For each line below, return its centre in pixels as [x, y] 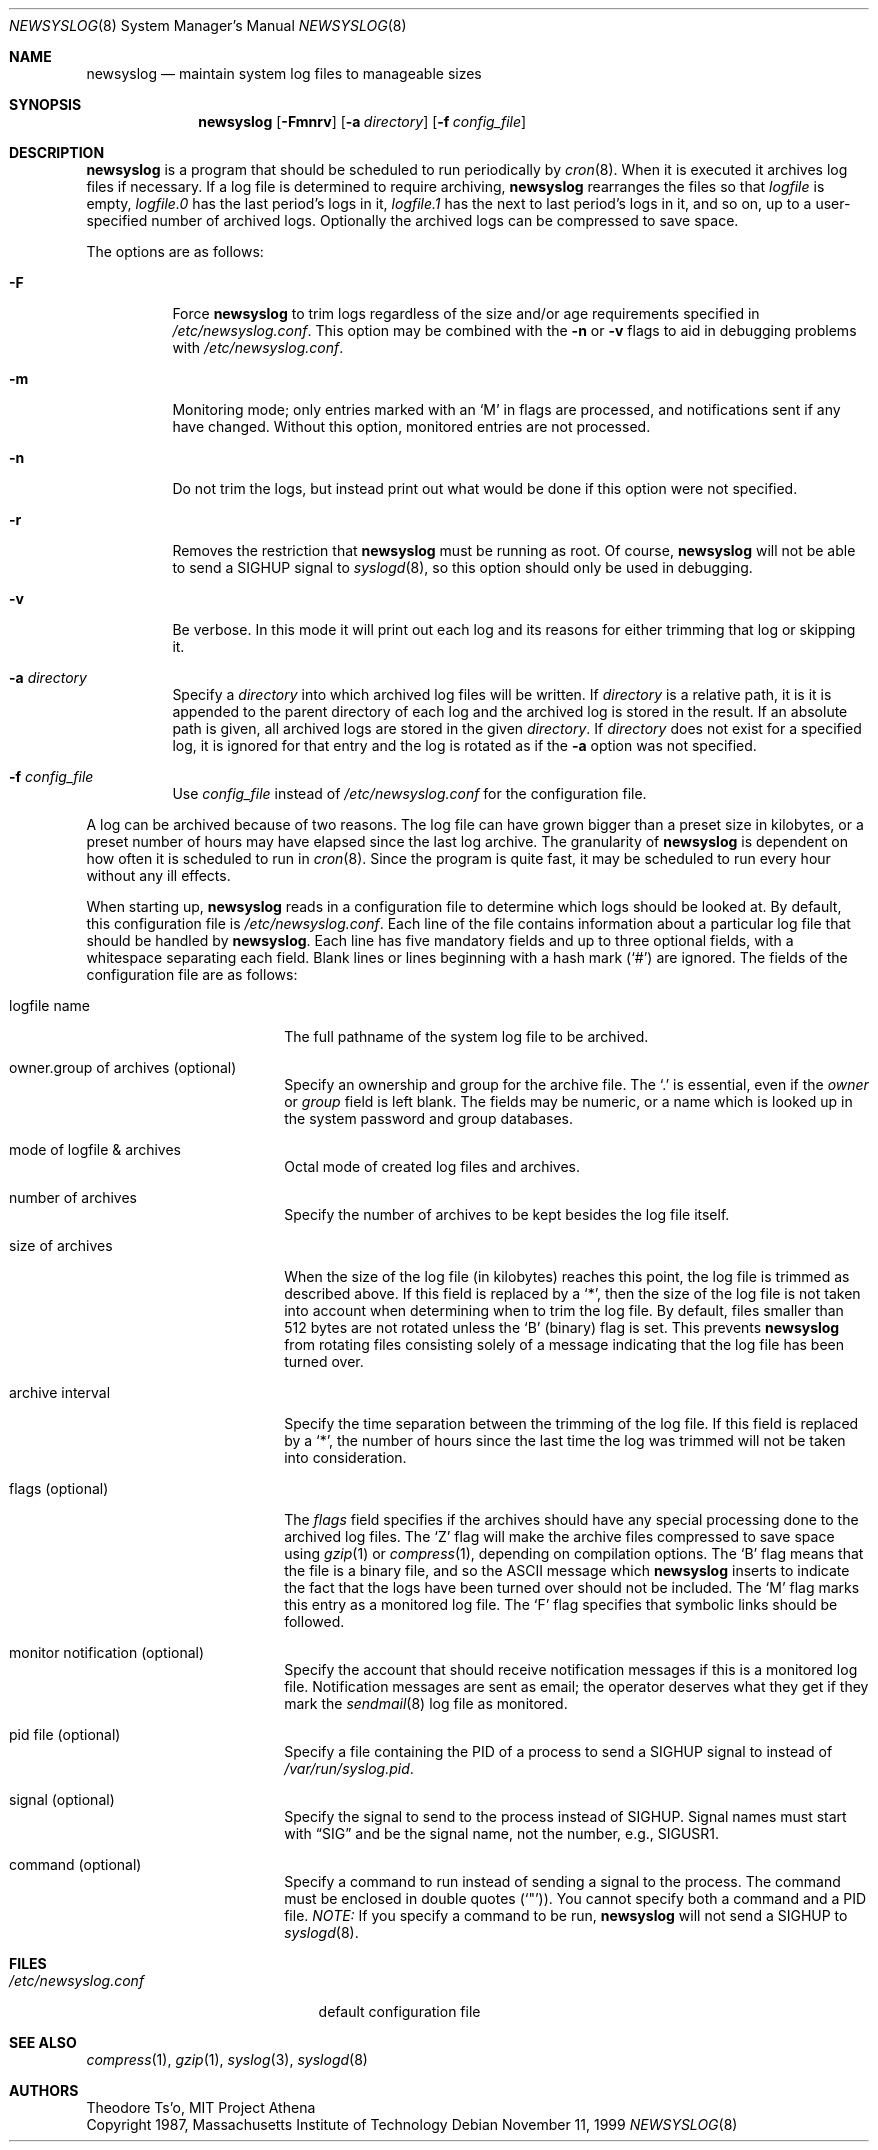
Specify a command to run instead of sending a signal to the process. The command [562, 1881]
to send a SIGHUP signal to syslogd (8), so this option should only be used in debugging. [462, 567]
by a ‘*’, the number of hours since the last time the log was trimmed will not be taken [565, 1440]
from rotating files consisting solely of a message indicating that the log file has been [564, 1344]
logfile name [49, 1005]
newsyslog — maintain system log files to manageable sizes [284, 73]
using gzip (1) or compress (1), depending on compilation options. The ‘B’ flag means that [574, 1553]
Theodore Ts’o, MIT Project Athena [201, 2107]
